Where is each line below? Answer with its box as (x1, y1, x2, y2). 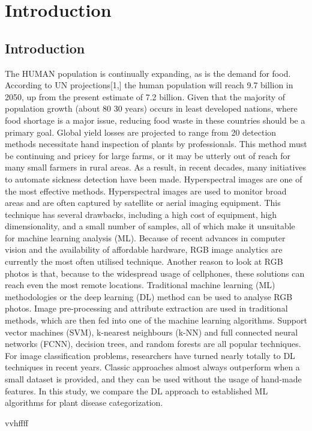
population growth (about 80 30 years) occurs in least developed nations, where (5, 102, 298, 115)
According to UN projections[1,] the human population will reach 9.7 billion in (5, 79, 293, 91)
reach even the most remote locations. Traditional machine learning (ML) (5, 279, 275, 291)
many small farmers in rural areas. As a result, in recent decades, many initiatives (5, 161, 307, 173)
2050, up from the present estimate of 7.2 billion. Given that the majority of (5, 90, 286, 103)
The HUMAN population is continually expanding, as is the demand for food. (5, 67, 291, 79)
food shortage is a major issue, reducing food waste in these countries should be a (5, 113, 305, 126)
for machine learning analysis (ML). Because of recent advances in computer (5, 231, 286, 244)
